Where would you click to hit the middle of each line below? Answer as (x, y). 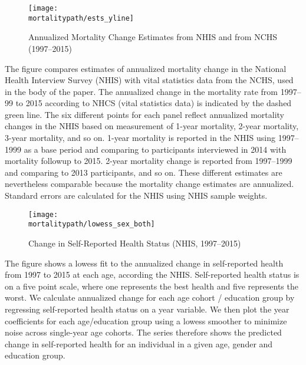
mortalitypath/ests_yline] (81, 18)
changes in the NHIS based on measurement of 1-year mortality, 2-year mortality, (152, 126)
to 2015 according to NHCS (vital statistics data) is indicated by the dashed (154, 103)
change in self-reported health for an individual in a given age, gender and (139, 343)
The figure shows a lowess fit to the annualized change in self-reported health (144, 263)
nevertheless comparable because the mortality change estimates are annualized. (149, 184)
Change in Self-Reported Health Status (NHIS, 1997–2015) (135, 243)
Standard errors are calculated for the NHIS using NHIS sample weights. (136, 195)
